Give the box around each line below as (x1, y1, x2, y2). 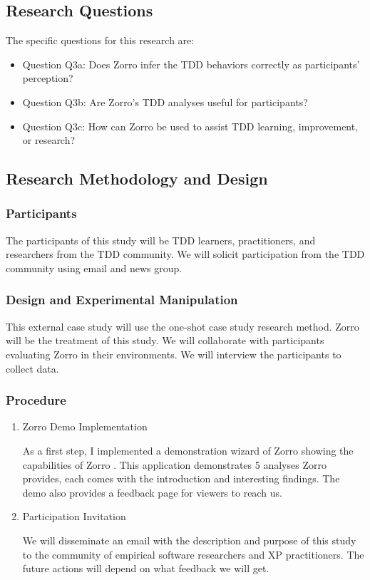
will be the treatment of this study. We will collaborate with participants (6, 333, 324, 348)
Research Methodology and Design (6, 167, 268, 190)
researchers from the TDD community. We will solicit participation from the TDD (6, 247, 365, 261)
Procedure (6, 391, 66, 409)
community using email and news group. (6, 260, 183, 275)
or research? (22, 133, 76, 147)
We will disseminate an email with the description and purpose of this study (22, 532, 356, 547)
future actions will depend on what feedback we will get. (22, 561, 269, 576)
